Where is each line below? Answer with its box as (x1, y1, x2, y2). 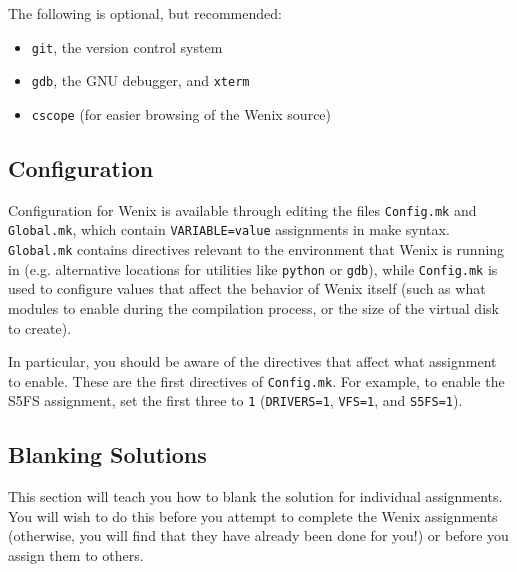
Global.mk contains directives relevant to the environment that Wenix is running (8, 239, 505, 260)
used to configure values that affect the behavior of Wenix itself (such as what (8, 278, 486, 299)
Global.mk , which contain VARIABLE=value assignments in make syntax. (8, 219, 450, 240)
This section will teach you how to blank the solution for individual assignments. (8, 486, 503, 507)
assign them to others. (8, 545, 144, 566)
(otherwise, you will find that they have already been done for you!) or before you (8, 525, 509, 546)
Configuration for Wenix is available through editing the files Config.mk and (8, 199, 477, 220)
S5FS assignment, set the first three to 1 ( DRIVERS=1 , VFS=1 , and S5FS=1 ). (8, 390, 463, 411)
